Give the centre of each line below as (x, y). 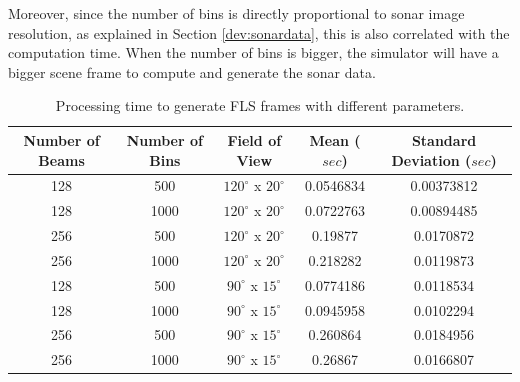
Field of (254, 139)
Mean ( (335, 139)
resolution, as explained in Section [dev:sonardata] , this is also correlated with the (259, 32)
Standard (444, 139)
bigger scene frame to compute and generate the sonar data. (192, 71)
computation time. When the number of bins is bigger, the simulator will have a (253, 52)
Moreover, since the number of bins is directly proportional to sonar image (236, 13)
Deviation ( (431, 159)
